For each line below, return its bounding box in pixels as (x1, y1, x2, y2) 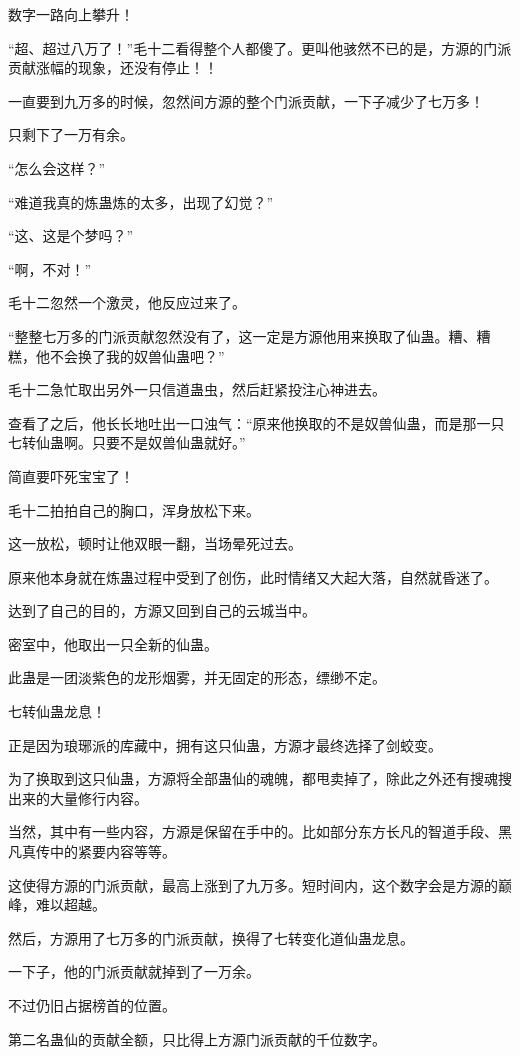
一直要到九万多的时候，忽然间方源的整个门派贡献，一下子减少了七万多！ (8, 90, 484, 111)
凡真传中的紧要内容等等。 (8, 841, 176, 862)
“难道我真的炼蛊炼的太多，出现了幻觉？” (8, 191, 274, 212)
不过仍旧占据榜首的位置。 (8, 995, 176, 1015)
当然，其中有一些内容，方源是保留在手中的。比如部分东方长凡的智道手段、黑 (8, 821, 512, 842)
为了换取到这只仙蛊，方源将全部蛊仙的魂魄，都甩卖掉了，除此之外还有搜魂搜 (8, 768, 512, 789)
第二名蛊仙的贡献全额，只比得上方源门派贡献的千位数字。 (8, 1028, 386, 1049)
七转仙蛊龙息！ (8, 701, 106, 722)
